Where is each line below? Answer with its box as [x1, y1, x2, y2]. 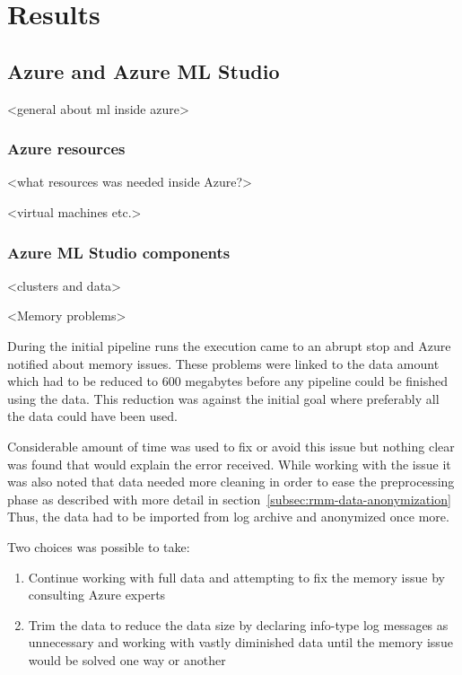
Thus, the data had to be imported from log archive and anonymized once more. [7, 507, 449, 526]
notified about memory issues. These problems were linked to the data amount [7, 354, 440, 373]
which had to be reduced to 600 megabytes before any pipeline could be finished [7, 372, 449, 390]
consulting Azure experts [28, 585, 166, 604]
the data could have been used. [7, 407, 178, 425]
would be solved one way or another [28, 650, 226, 669]
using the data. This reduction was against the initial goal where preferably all [7, 389, 440, 408]
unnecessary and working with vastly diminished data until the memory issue [28, 633, 453, 652]
